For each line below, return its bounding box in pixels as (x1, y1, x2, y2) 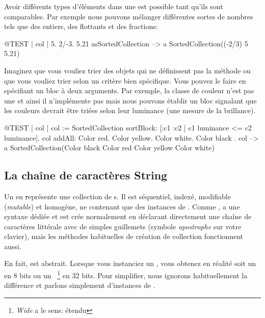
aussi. (4, 241, 21, 251)
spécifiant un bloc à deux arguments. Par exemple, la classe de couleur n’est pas (4, 85, 254, 96)
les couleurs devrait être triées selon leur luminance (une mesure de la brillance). (4, 105, 256, 116)
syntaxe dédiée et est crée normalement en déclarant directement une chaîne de (4, 211, 252, 222)
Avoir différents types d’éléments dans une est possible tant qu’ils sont (4, 1, 223, 11)
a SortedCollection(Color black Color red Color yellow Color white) (4, 142, 215, 153)
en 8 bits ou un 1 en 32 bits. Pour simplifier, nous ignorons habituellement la (4, 269, 248, 280)
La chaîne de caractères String (4, 167, 168, 183)
